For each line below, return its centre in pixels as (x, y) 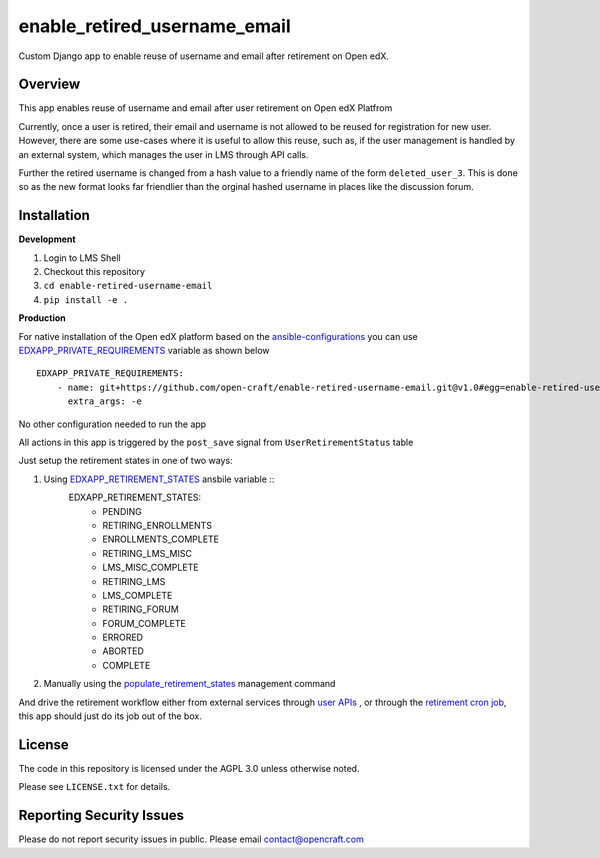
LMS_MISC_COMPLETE (150, 567)
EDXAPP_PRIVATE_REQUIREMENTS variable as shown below (144, 351)
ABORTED (123, 651)
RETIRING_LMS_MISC (147, 553)
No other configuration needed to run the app (112, 424)
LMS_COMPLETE (137, 595)
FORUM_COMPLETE (144, 623)
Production (42, 318)
